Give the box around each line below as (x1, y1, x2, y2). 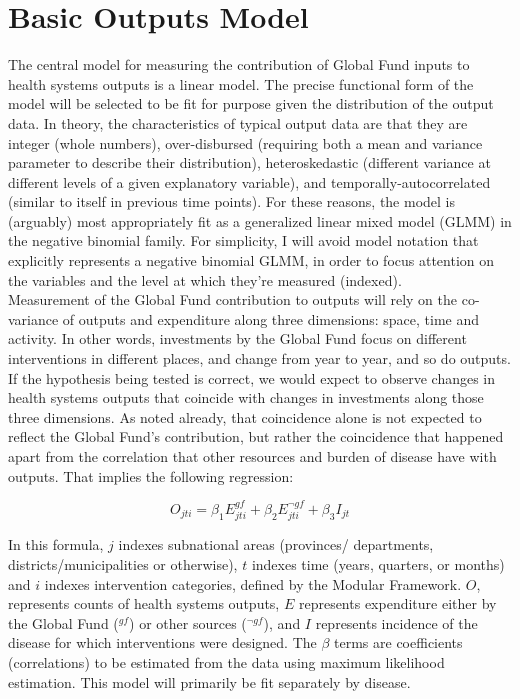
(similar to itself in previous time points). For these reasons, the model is (8, 191, 456, 212)
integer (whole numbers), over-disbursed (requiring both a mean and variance (8, 132, 483, 153)
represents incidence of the (315, 612, 478, 633)
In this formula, (8, 534, 104, 555)
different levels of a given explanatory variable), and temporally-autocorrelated (8, 171, 491, 192)
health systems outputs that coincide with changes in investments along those (8, 387, 484, 408)
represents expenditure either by (298, 593, 497, 614)
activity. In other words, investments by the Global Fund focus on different (8, 328, 467, 349)
